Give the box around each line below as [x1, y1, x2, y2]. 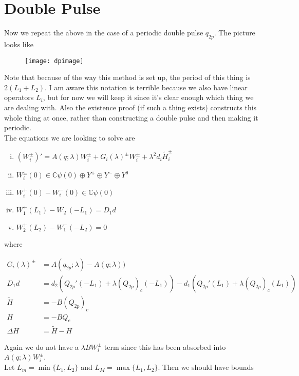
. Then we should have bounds [158, 362, 254, 372]
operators [4, 92, 34, 103]
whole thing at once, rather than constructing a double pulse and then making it [4, 112, 258, 123]
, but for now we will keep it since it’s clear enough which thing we [43, 92, 254, 103]
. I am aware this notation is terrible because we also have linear [45, 82, 248, 92]
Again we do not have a [4, 341, 79, 352]
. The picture [214, 27, 255, 38]
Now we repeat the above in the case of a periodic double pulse [4, 27, 203, 38]
